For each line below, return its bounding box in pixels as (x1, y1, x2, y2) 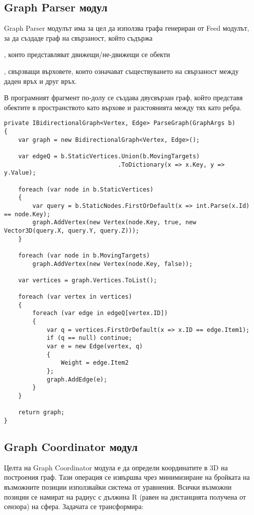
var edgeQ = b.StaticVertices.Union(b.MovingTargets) (18, 152, 200, 160)
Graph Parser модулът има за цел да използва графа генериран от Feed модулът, (4, 23, 250, 33)
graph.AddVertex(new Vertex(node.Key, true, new (32, 219, 196, 226)
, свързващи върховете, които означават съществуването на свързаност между (4, 65, 239, 76)
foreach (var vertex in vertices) (18, 293, 132, 301)
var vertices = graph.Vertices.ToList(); (18, 276, 157, 284)
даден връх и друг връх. (4, 75, 77, 86)
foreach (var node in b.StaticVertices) (18, 186, 154, 193)
